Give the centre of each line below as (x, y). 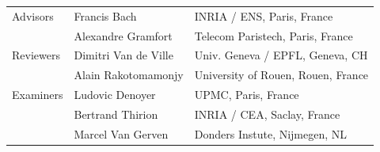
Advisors (33, 15)
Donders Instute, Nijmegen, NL (271, 133)
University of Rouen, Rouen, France (281, 75)
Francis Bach (105, 15)
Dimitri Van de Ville (123, 55)
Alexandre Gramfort (123, 35)
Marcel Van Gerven (121, 133)
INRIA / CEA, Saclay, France (267, 114)
